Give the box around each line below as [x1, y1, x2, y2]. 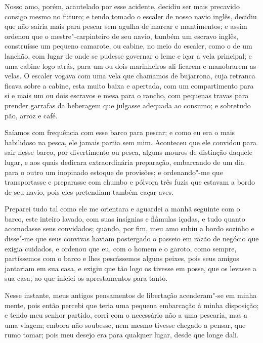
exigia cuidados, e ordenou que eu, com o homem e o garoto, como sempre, [5, 243, 237, 253]
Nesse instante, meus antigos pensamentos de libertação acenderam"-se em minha [5, 290, 257, 301]
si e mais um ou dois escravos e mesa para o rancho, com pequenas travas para [5, 90, 249, 101]
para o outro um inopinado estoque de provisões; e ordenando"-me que [5, 166, 223, 177]
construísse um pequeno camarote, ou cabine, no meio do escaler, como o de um [5, 40, 252, 51]
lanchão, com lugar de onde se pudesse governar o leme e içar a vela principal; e [5, 50, 252, 61]
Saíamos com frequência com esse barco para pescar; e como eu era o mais [5, 127, 235, 138]
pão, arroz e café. [5, 110, 58, 120]
